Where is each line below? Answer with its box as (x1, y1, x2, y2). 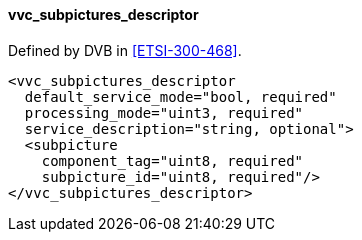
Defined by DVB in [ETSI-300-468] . (8, 41, 242, 59)
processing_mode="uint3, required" (24, 104, 304, 121)
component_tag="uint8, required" (41, 152, 304, 169)
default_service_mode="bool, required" (24, 88, 337, 105)
